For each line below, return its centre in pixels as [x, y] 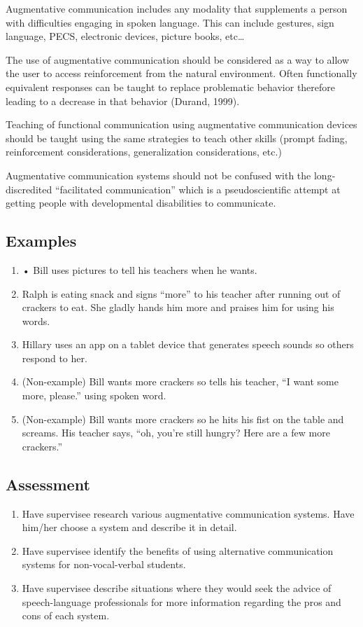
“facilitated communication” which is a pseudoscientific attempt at [198, 189]
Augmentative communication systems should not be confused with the [158, 175]
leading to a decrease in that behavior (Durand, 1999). [123, 101]
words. [36, 321]
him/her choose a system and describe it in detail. [129, 527]
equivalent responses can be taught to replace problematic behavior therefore [171, 87]
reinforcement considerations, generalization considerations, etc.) [144, 152]
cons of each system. [66, 615]
